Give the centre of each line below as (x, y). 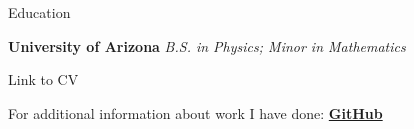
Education (39, 12)
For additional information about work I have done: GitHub (195, 112)
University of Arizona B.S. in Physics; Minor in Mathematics (207, 45)
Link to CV (43, 79)
